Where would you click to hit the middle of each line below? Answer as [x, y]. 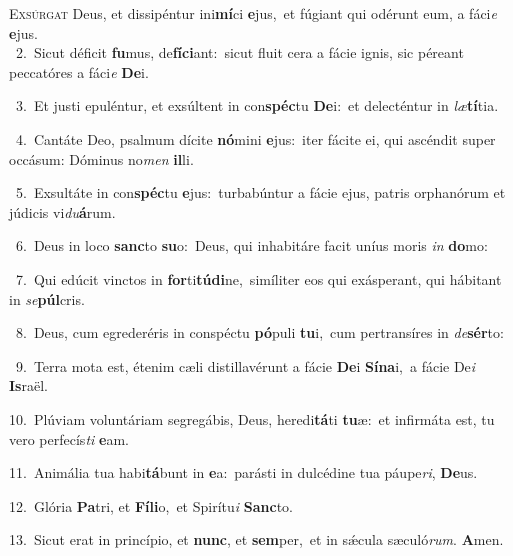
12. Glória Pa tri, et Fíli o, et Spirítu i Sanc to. [151, 505]
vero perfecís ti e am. [69, 438]
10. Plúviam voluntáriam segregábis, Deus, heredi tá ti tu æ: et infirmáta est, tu [252, 418]
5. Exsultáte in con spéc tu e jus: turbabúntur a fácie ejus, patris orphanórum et [260, 192]
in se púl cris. [47, 298]
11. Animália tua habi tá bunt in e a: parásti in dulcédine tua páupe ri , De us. [243, 472]
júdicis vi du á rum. [62, 211]
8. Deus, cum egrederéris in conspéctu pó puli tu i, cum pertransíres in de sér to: [259, 332]
